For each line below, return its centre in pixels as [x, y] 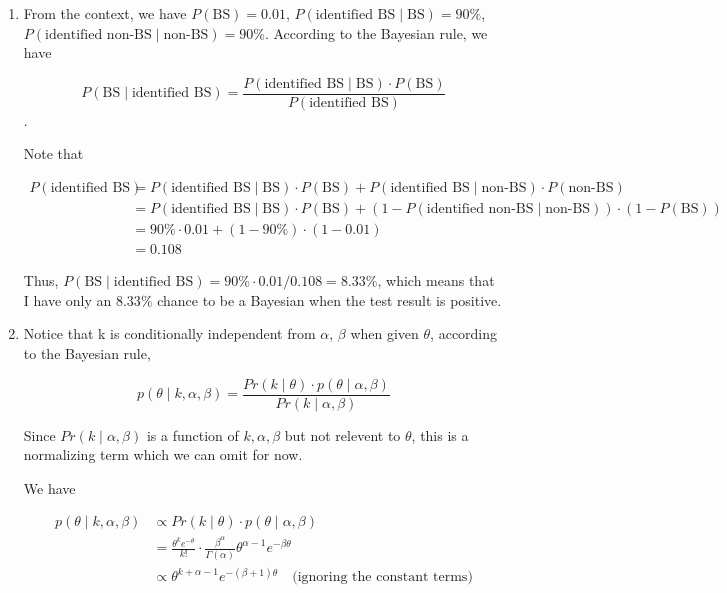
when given [384, 333]
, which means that [436, 280]
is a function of [192, 434]
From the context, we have [105, 13]
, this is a [440, 434]
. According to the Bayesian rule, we [376, 32]
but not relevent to [342, 434]
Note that [53, 153]
